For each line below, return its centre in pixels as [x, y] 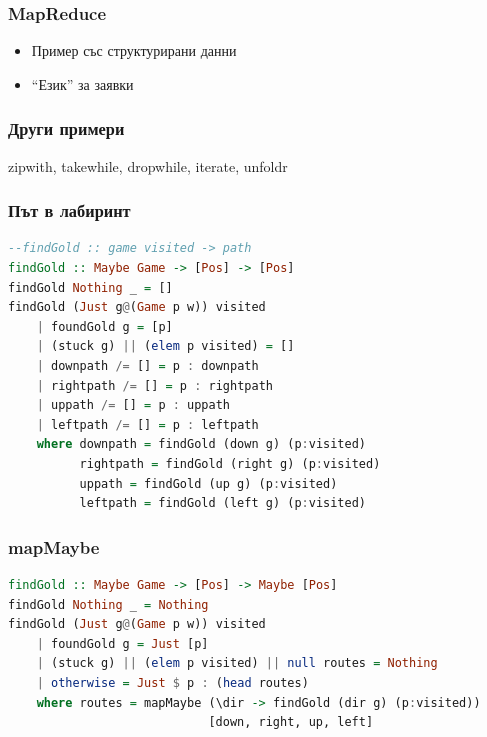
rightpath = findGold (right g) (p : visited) [230, 463]
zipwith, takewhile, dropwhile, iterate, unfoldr [148, 165]
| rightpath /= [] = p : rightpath [154, 385]
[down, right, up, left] [291, 722]
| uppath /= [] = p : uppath [133, 405]
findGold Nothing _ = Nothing [108, 604]
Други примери [66, 128]
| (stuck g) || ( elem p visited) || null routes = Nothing [237, 663]
